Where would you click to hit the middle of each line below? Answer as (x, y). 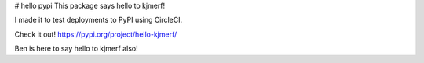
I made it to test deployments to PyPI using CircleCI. (99, 20)
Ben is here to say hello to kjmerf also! (76, 49)
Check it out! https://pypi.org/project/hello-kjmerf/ (96, 34)
